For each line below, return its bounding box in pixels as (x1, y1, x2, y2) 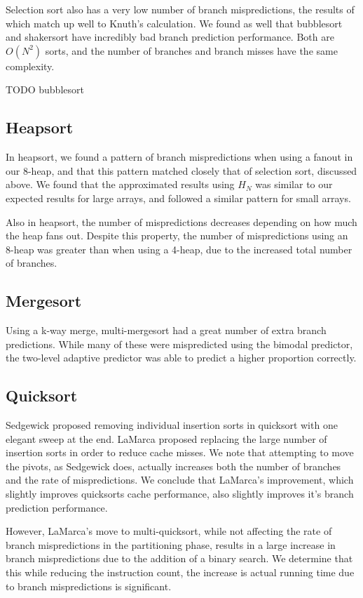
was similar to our (255, 177, 333, 192)
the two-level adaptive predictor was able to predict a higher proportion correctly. (6, 350, 357, 365)
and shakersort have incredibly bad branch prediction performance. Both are (6, 29, 334, 44)
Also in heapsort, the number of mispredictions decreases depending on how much (6, 214, 357, 229)
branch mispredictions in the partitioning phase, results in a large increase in (6, 537, 336, 552)
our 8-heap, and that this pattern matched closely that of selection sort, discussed (6, 163, 357, 178)
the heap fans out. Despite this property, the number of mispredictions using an (6, 228, 348, 243)
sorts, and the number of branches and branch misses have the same (45, 43, 338, 58)
